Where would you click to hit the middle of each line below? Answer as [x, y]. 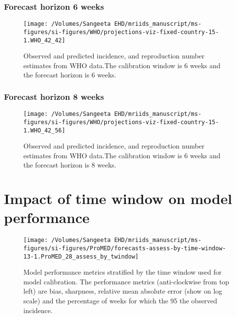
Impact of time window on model [118, 198]
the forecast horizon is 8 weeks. [70, 165]
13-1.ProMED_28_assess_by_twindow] [81, 256]
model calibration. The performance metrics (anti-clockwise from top [126, 281]
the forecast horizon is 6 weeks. [70, 75]
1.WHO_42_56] [44, 130]
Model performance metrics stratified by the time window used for [123, 272]
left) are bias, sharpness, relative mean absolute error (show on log [123, 291]
